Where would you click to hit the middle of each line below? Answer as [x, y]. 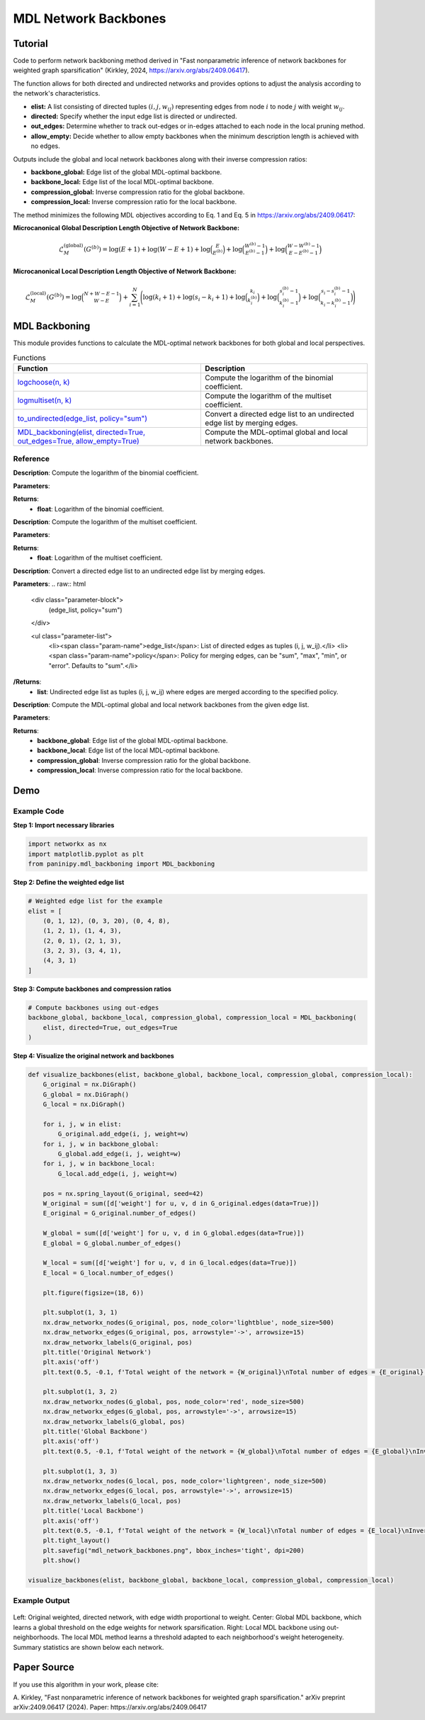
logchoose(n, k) [44, 382]
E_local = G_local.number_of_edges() [108, 1273]
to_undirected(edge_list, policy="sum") [83, 418]
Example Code [39, 811]
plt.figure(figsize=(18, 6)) [93, 1292]
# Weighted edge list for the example [95, 901]
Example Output [41, 1601]
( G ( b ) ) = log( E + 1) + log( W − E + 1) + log [147, 249]
